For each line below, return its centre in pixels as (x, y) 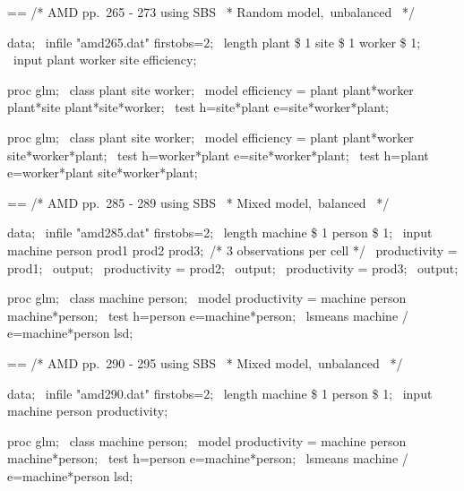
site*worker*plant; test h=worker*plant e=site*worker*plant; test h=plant (218, 155)
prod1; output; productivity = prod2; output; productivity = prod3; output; (233, 267)
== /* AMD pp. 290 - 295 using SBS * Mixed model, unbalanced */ (205, 362)
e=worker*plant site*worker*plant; (103, 172)
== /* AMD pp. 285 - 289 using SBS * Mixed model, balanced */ (198, 202)
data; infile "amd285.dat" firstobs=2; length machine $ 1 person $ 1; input (220, 233)
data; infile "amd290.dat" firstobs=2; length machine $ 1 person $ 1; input (220, 393)
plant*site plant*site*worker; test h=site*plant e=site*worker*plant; (198, 107)
